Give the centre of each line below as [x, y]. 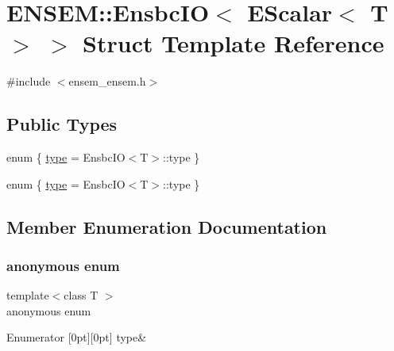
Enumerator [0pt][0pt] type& [77, 337]
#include [29, 81]
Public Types [62, 124]
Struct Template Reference [234, 43]
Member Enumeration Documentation [167, 226]
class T [81, 295]
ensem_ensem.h [107, 81]
